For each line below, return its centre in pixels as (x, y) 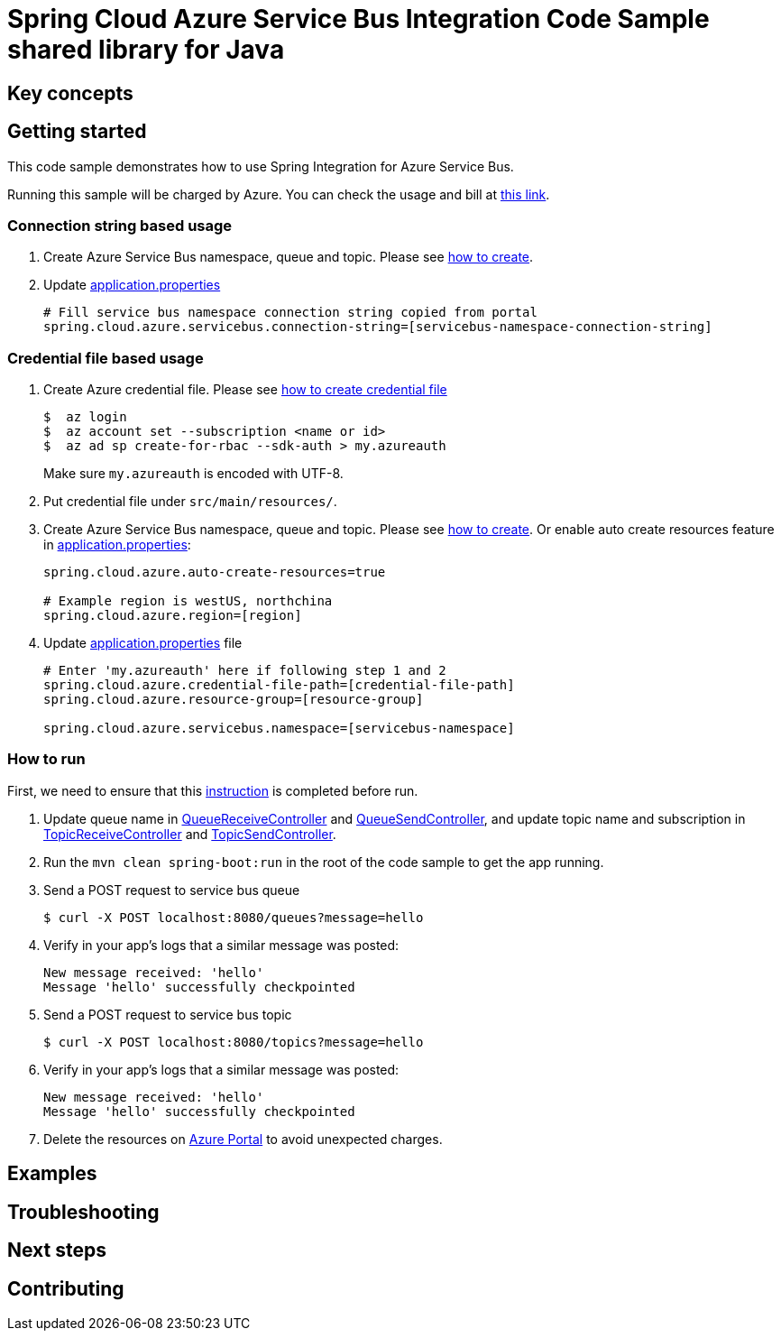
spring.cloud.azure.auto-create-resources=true (215, 572)
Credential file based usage (106, 358)
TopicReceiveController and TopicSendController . (190, 834)
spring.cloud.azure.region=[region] (173, 616)
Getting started (77, 132)
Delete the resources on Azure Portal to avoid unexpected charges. (243, 1139)
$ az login (85, 417)
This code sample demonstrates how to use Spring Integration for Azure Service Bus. (261, 166)
